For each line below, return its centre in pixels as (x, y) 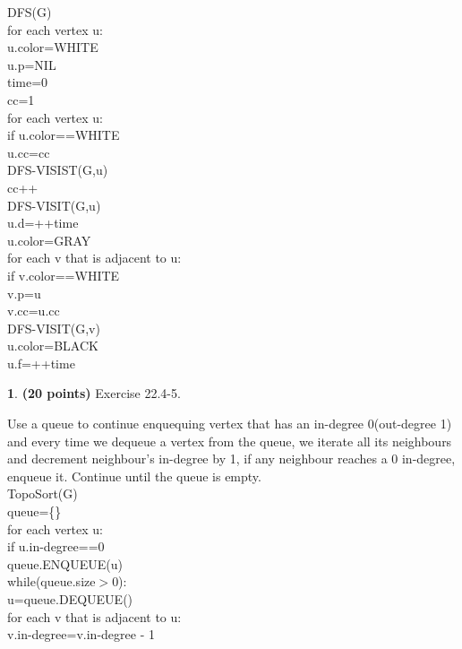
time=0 (28, 82)
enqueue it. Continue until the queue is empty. (134, 476)
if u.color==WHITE (64, 135)
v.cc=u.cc (34, 311)
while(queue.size (51, 581)
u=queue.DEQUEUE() (70, 599)
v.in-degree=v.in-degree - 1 (81, 634)
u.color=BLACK (53, 346)
